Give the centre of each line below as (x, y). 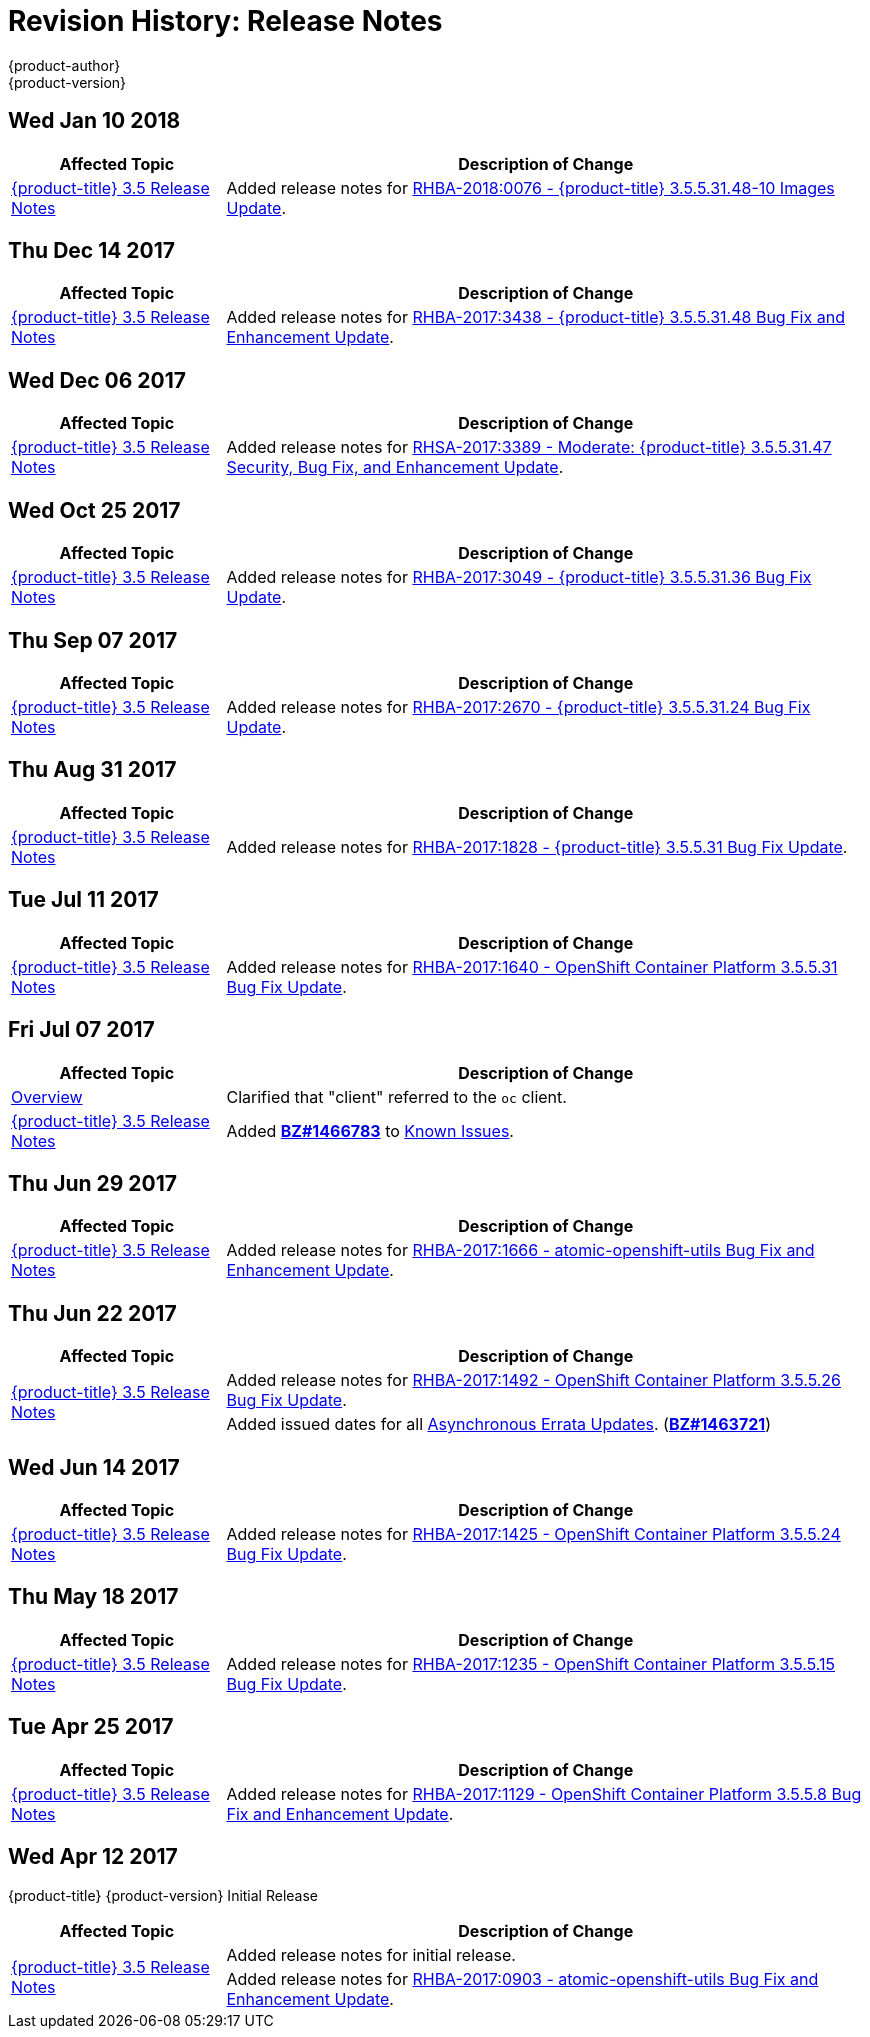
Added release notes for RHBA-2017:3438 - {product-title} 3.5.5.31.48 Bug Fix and (535, 317)
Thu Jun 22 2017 (92, 1313)
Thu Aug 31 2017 (92, 770)
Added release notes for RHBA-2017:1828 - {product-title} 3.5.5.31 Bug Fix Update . (537, 846)
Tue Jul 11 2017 (83, 900)
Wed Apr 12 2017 (93, 1857)
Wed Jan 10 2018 (94, 121)
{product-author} (64, 65)
